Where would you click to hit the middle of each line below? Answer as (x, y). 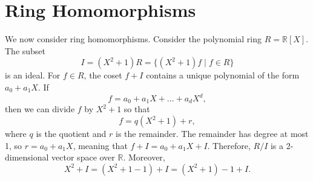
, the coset (103, 75)
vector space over (83, 157)
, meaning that (100, 145)
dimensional (27, 157)
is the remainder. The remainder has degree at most (212, 134)
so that (137, 109)
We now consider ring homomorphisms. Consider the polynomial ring (133, 39)
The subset (25, 50)
